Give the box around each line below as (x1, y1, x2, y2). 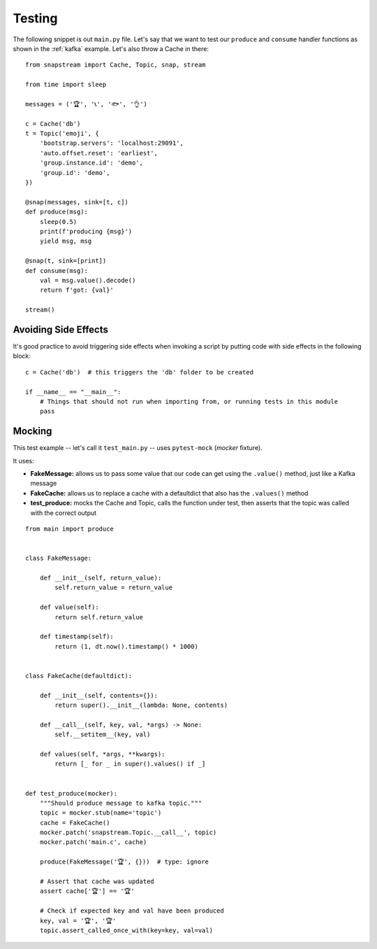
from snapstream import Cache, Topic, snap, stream (25, 61, 206, 69)
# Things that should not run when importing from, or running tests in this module (39, 398, 339, 405)
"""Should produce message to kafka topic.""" (39, 799, 202, 807)
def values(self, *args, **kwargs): (39, 750, 165, 758)
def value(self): (39, 603, 99, 612)
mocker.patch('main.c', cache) (39, 838, 147, 846)
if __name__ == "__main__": (25, 388, 121, 395)
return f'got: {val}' (39, 286, 114, 294)
